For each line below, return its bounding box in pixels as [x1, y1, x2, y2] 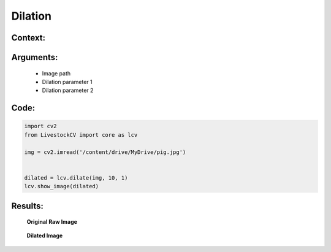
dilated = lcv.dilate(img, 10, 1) [24, 174, 128, 181]
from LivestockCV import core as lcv [24, 131, 138, 138]
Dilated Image [26, 232, 63, 239]
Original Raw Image [26, 218, 78, 226]
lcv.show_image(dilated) [24, 183, 99, 190]
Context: [11, 32, 46, 43]
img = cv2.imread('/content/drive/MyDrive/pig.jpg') [24, 148, 186, 156]
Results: [11, 200, 44, 211]
